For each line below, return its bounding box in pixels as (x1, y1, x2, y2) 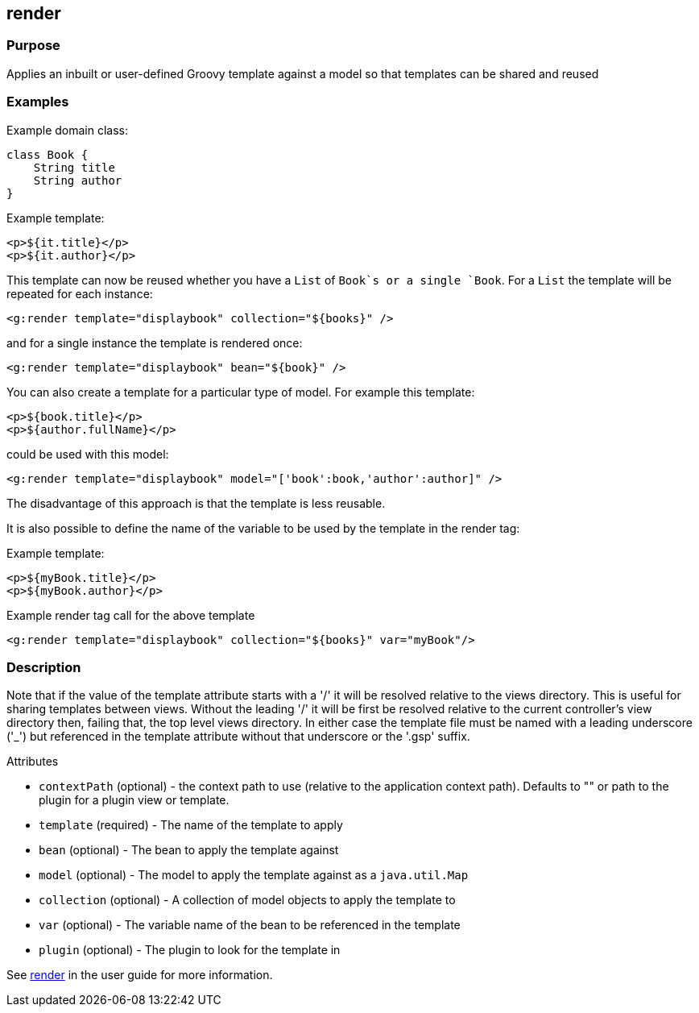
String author (33, 173, 122, 187)
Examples (6, 93, 69, 110)
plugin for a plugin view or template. (39, 793, 230, 807)
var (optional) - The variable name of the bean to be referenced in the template (39, 918, 461, 932)
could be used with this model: (6, 446, 169, 461)
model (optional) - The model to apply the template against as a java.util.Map (39, 868, 469, 882)
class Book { (6, 147, 89, 161)
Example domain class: (6, 122, 128, 137)
